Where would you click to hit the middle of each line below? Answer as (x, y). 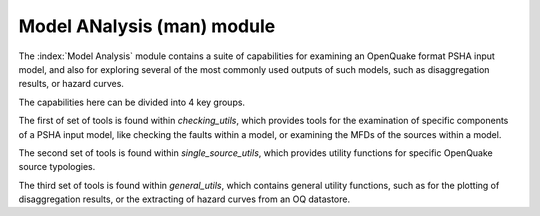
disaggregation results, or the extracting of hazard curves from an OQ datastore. (184, 199)
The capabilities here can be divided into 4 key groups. (131, 102)
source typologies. (57, 167)
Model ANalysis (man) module (147, 26)
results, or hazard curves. (71, 84)
